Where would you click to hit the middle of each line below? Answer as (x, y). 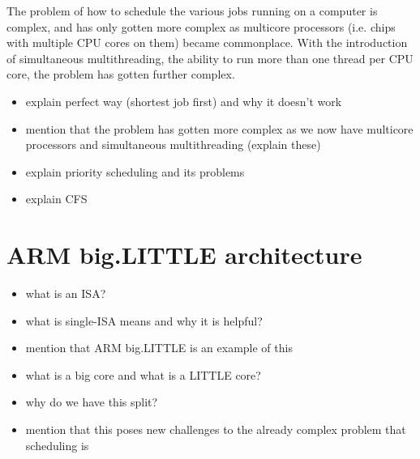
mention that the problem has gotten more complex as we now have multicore (219, 128)
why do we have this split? (92, 402)
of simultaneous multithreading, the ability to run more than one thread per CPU (210, 58)
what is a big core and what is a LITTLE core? (143, 374)
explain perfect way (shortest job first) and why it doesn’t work (184, 101)
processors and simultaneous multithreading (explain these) (173, 144)
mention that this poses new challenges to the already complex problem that (216, 429)
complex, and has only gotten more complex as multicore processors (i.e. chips (201, 26)
